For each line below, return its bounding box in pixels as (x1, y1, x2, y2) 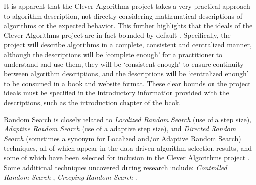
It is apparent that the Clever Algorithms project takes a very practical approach (4, 1, 250, 11)
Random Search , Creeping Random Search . (4, 172, 137, 182)
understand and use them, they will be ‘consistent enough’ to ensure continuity (4, 59, 244, 69)
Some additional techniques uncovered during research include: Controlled (4, 162, 227, 172)
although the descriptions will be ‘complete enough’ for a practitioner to (4, 49, 223, 59)
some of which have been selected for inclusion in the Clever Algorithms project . (4, 152, 250, 162)
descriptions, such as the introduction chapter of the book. (4, 97, 181, 107)
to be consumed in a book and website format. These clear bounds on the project (4, 78, 251, 88)
